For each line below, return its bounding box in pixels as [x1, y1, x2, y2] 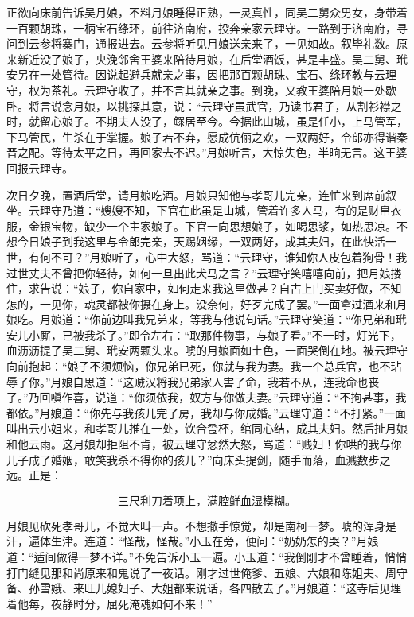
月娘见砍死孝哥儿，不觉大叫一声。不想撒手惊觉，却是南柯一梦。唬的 [6, 517, 363, 534]
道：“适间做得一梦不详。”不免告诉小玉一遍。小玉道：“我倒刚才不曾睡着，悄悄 [6, 549, 407, 565]
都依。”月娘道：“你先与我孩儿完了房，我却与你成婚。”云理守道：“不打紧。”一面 [6, 404, 407, 421]
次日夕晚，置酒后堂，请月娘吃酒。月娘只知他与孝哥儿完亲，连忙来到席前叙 [6, 186, 396, 203]
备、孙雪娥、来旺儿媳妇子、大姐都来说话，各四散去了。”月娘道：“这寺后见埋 [6, 580, 402, 596]
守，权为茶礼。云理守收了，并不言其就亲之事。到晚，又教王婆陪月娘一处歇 [6, 81, 396, 98]
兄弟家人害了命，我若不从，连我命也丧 [178, 373, 380, 390]
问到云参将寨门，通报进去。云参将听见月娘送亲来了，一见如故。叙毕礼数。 [6, 35, 396, 52]
